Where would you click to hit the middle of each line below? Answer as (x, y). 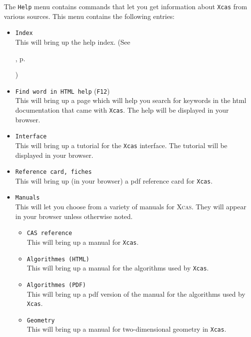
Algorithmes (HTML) (58, 259)
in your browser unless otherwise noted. (74, 216)
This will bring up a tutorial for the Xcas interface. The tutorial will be (121, 145)
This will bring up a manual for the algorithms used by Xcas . (118, 268)
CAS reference (49, 233)
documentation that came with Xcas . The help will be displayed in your (122, 110)
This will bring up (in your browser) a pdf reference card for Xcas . (114, 180)
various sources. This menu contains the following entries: (89, 16)
